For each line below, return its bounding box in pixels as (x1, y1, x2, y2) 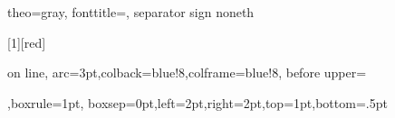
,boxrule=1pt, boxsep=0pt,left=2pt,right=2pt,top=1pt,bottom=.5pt (7, 93, 388, 112)
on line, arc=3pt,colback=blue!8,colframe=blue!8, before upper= (7, 63, 367, 82)
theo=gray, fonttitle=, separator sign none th (7, 3, 255, 21)
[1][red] (7, 32, 46, 51)
